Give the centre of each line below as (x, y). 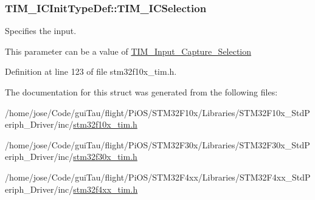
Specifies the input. (41, 31)
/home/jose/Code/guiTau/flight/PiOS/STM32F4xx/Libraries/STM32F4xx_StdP (158, 177)
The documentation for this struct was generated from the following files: (141, 92)
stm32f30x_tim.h (105, 157)
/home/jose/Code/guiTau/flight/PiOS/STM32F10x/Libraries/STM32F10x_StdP (157, 112)
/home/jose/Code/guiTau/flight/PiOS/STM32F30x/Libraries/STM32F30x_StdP (157, 144)
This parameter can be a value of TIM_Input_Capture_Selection (128, 51)
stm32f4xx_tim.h (106, 189)
